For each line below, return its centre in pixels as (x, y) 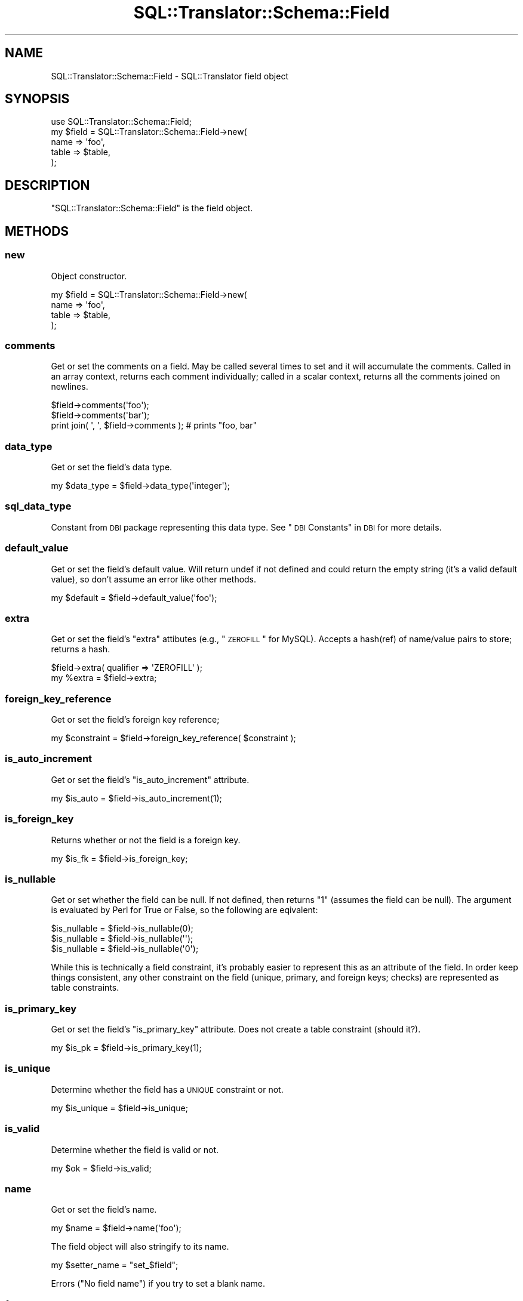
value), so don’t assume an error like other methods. (154, 579)
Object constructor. (89, 276)
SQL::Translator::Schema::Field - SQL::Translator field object (170, 76)
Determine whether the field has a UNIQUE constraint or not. (167, 1089)
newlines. (70, 387)
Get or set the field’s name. (104, 1210)
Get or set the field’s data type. (112, 467)
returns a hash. (81, 649)
